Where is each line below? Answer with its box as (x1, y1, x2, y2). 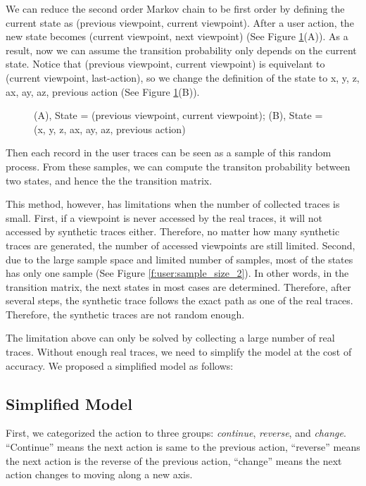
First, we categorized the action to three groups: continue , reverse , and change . (6, 425, 346, 440)
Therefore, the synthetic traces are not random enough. (6, 306, 245, 321)
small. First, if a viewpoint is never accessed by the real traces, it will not (6, 210, 322, 225)
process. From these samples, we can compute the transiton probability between (6, 158, 351, 173)
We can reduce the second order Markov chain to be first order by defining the (6, 1, 345, 15)
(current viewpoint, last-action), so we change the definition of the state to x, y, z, (6, 70, 360, 85)
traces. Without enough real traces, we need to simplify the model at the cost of (6, 344, 352, 359)
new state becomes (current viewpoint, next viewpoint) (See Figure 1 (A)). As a (6, 29, 348, 44)
